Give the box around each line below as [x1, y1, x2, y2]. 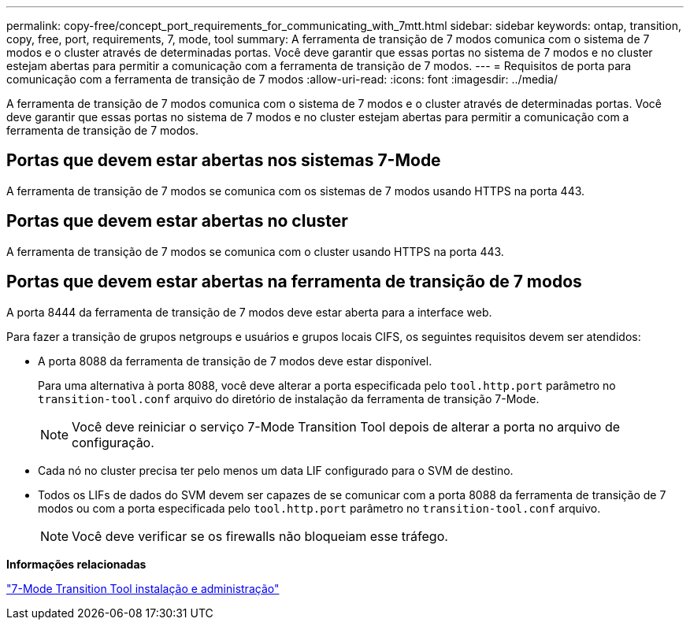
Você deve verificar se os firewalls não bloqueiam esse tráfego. [72, 528, 448, 544]
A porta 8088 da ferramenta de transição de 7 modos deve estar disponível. [38, 354, 432, 368]
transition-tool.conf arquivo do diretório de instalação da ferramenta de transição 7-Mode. [38, 391, 540, 406]
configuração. [72, 434, 154, 450]
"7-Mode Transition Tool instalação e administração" [6, 581, 280, 595]
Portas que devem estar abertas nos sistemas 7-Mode [6, 150, 441, 171]
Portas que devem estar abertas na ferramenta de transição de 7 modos [6, 272, 582, 292]
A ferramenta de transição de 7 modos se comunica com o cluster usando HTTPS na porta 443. [6, 244, 504, 258]
